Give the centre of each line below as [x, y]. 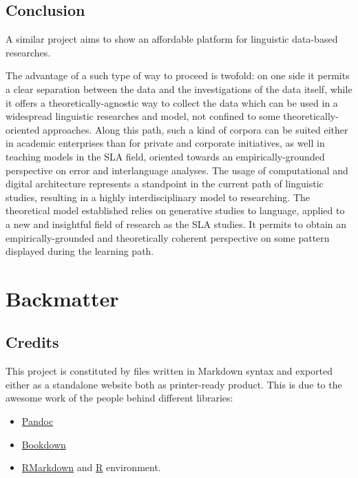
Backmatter [62, 298]
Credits [32, 342]
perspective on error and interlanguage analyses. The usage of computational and [177, 170]
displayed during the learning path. [80, 251]
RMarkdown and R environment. [91, 467]
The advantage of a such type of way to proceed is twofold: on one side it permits [178, 75]
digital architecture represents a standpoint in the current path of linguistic [165, 184]
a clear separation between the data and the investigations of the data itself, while [179, 89]
